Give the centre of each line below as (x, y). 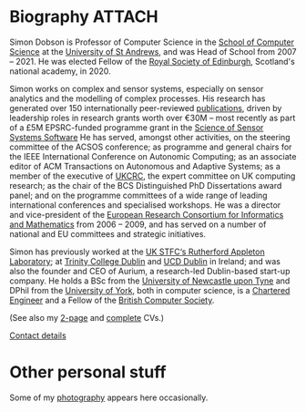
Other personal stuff (88, 372)
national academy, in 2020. (60, 71)
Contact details (38, 335)
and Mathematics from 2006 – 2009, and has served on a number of (138, 224)
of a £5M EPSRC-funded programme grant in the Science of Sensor (137, 127)
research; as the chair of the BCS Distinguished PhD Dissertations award (146, 185)
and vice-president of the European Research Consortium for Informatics (147, 214)
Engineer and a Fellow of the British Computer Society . (112, 300)
